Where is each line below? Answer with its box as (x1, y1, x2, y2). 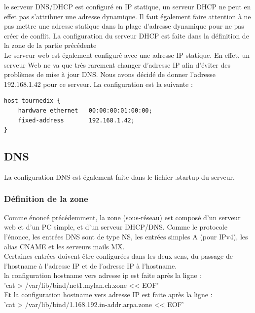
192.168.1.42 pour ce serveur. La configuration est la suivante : (4, 78, 193, 89)
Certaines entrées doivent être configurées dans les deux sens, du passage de (4, 251, 233, 261)
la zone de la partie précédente (4, 40, 97, 50)
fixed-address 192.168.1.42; (18, 117, 135, 124)
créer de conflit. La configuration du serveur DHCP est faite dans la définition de (4, 30, 249, 40)
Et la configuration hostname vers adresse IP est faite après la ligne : (4, 289, 213, 300)
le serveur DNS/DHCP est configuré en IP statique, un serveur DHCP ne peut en (4, 1, 251, 11)
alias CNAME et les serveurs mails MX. (4, 241, 125, 251)
